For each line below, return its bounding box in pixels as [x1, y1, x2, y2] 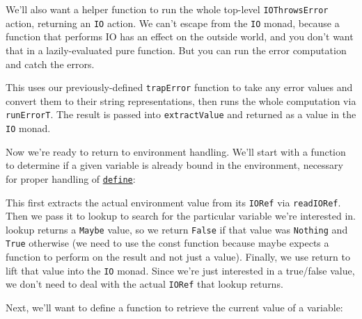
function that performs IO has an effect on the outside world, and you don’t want [6, 29, 354, 44]
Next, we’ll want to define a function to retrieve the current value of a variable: [6, 300, 343, 314]
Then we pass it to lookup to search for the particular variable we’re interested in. [6, 208, 356, 223]
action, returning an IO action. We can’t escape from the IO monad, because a [6, 15, 340, 30]
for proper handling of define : [6, 171, 136, 186]
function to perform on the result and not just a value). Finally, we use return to [6, 250, 350, 264]
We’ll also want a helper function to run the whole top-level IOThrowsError [6, 2, 329, 16]
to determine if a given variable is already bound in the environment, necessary [6, 158, 343, 172]
